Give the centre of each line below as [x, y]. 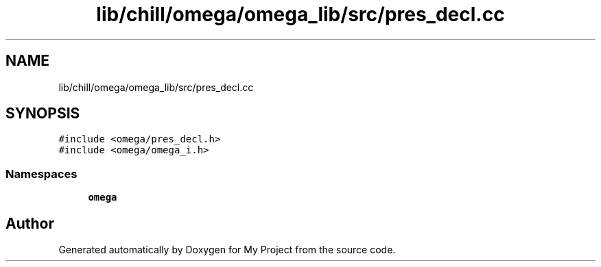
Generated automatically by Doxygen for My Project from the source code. [227, 250]
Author [30, 223]
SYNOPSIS [43, 114]
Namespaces [42, 174]
